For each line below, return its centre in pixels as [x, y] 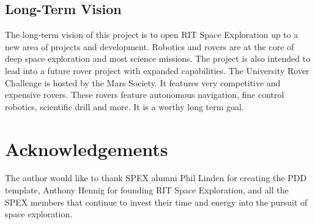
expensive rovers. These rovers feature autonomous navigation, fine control [145, 95]
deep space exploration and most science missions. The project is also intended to [158, 58]
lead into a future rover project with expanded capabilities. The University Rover [157, 70]
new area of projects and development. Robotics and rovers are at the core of [150, 46]
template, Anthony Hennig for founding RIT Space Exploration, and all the [147, 190]
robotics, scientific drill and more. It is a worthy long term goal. [124, 106]
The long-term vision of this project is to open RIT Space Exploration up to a [152, 35]
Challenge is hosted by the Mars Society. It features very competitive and [143, 82]
